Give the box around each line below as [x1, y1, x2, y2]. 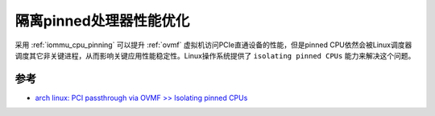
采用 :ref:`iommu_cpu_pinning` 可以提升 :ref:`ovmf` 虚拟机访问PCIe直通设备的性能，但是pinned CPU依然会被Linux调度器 [14, 40, 412, 50]
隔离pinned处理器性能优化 [14, 12, 190, 30]
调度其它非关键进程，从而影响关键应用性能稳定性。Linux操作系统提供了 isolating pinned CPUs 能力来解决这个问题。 [14, 50, 416, 60]
